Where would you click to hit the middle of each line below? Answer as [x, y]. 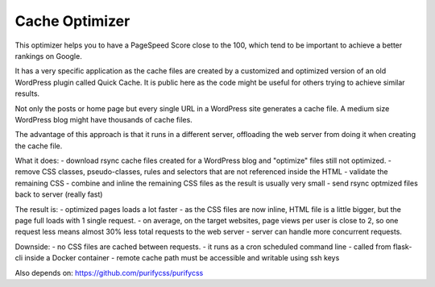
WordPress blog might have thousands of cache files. [104, 119]
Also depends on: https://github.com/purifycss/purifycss [109, 272]
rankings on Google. [48, 56]
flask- [402, 247]
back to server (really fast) [59, 194]
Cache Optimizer [72, 21]
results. [27, 94]
